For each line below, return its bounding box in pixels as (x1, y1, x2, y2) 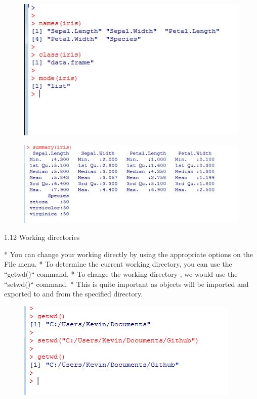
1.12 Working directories (4, 232, 80, 242)
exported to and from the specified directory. (4, 288, 143, 299)
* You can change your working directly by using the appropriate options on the (4, 248, 253, 259)
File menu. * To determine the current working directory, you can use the (4, 259, 232, 269)
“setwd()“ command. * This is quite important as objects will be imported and (4, 278, 249, 289)
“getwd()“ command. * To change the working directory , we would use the (4, 269, 238, 279)
